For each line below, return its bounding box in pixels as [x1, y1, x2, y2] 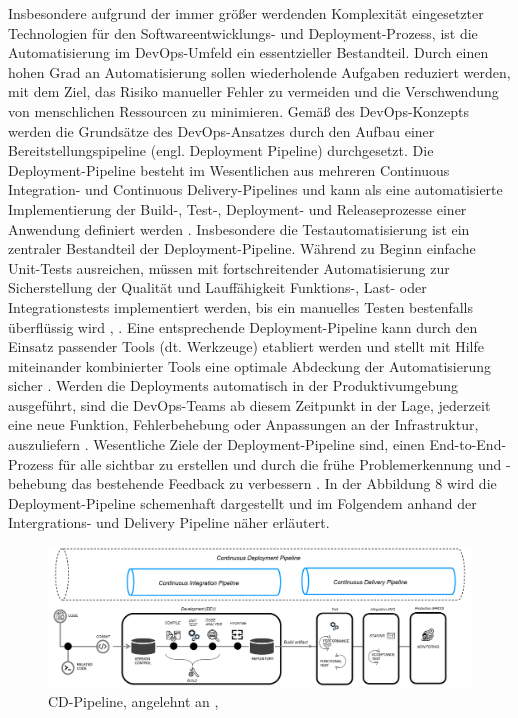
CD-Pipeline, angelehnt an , [48, 690, 219, 711]
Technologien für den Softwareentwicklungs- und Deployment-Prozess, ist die [8, 22, 478, 43]
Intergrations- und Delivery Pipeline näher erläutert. [8, 512, 330, 533]
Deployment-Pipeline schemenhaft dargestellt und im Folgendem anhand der [8, 492, 477, 513]
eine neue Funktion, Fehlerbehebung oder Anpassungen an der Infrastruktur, [8, 414, 479, 435]
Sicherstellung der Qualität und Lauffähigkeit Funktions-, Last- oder [8, 277, 427, 298]
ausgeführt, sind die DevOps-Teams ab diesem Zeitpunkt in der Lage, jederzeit [8, 394, 491, 415]
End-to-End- [429, 434, 507, 455]
